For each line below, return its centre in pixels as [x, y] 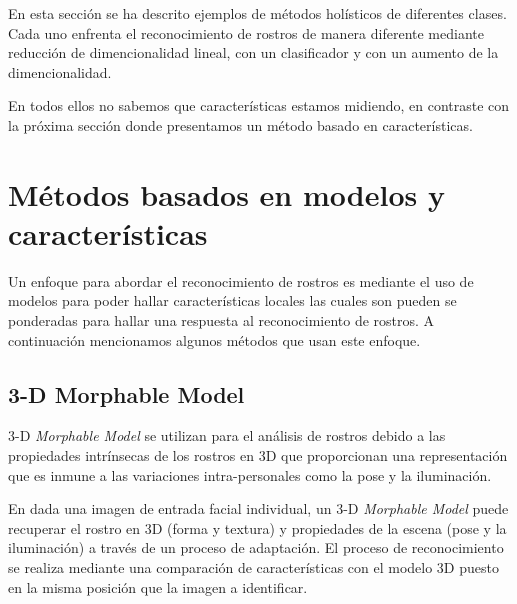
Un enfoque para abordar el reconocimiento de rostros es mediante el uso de [241, 280]
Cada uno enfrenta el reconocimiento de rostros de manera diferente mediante [246, 32]
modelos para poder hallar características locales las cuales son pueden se [232, 300]
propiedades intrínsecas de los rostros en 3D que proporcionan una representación [258, 455]
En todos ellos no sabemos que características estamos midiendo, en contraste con [259, 105]
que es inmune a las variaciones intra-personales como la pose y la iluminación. [250, 474]
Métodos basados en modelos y [226, 193]
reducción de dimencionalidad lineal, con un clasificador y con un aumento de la [253, 52]
